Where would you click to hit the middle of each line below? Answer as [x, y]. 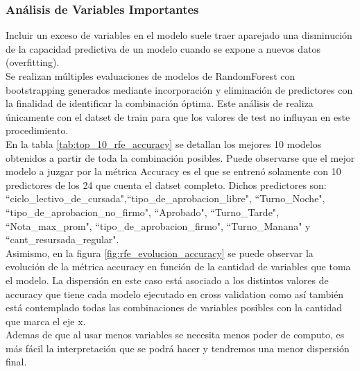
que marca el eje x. [46, 321]
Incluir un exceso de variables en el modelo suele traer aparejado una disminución [179, 35]
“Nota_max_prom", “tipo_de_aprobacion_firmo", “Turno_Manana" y [158, 225]
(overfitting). [33, 62]
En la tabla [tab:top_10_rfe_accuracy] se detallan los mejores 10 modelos [164, 143]
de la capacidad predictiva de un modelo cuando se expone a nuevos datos [163, 48]
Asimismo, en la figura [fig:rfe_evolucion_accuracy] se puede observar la [160, 253]
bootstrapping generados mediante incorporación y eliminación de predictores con [179, 89]
